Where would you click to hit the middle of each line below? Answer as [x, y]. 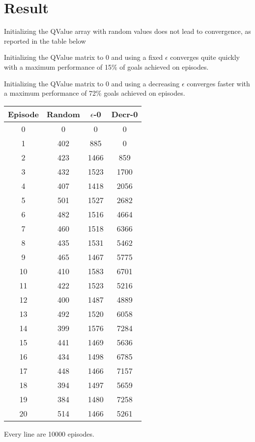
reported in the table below [45, 40]
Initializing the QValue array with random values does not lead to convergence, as [127, 31]
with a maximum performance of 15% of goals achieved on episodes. [106, 66]
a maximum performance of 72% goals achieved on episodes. [95, 93]
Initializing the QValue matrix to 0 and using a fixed [84, 57]
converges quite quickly [205, 57]
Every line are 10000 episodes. [49, 433]
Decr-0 [125, 114]
